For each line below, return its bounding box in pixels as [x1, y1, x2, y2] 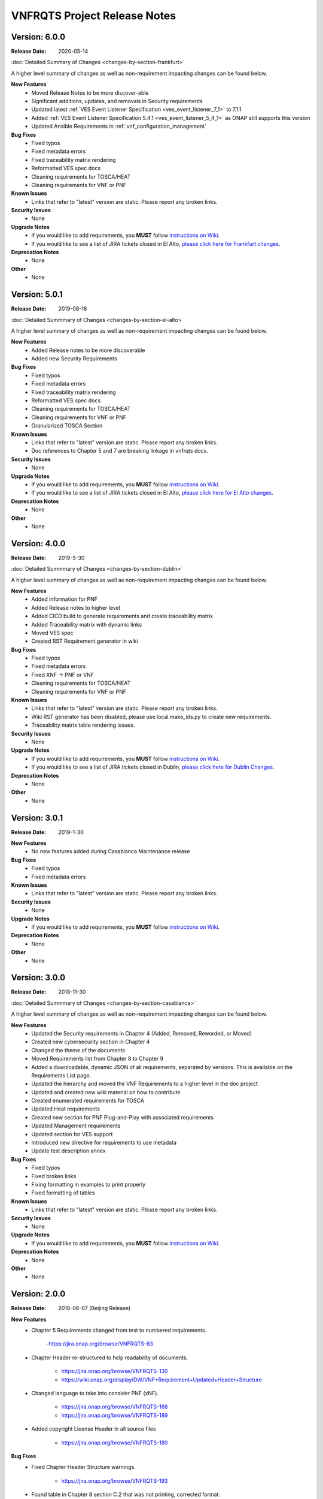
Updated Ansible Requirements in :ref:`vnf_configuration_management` [31, 123, 206, 130]
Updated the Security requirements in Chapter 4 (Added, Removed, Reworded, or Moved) [31, 1030, 252, 1037]
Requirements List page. [31, 1071, 92, 1079]
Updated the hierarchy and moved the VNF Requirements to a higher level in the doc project [31, 1080, 258, 1088]
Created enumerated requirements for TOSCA [31, 1097, 145, 1104]
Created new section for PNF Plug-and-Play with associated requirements [31, 1113, 214, 1121]
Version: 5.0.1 [11, 290, 63, 300]
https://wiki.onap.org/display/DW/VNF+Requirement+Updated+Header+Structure [61, 1376, 263, 1383]
